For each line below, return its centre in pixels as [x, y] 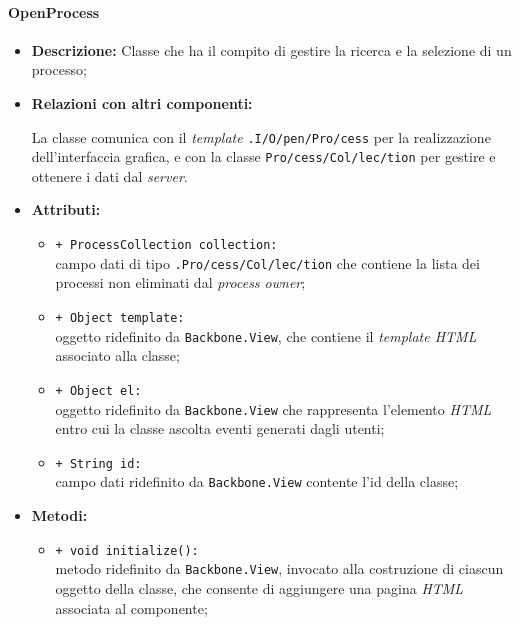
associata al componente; [131, 607]
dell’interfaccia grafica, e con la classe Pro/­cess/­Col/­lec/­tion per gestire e [263, 156]
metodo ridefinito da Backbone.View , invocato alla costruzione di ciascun [279, 568]
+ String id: [98, 463]
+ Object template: [120, 317]
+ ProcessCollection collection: [166, 245]
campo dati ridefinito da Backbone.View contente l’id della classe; [257, 481]
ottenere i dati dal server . [109, 175]
